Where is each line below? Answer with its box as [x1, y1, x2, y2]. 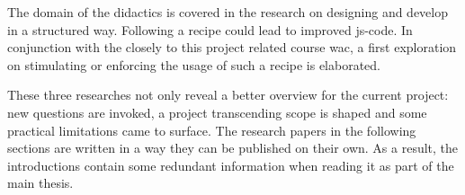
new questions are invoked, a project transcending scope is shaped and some [7, 102, 427, 121]
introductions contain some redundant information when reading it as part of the [7, 155, 454, 174]
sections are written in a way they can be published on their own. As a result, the [7, 138, 459, 157]
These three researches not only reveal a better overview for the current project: [7, 85, 449, 104]
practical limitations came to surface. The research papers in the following [7, 120, 416, 139]
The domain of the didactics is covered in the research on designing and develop [7, 3, 449, 21]
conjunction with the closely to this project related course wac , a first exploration [7, 38, 457, 57]
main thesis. [7, 173, 74, 192]
